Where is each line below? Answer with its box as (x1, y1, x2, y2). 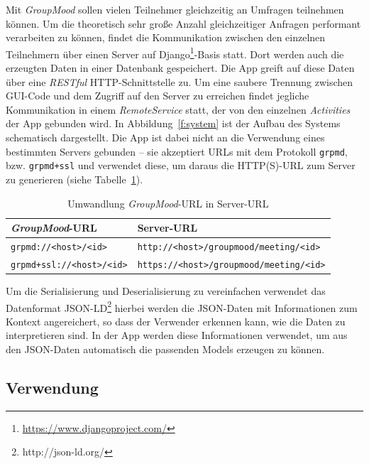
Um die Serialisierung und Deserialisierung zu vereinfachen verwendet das (6, 284, 326, 298)
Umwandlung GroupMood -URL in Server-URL (67, 195, 269, 210)
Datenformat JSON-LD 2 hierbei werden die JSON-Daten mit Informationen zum (6, 298, 358, 315)
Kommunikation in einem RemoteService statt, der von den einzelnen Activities (6, 102, 351, 117)
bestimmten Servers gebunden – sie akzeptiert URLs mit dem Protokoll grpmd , (6, 144, 348, 158)
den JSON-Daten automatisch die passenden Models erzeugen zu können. (6, 342, 325, 357)
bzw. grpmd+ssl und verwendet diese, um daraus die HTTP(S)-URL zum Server (6, 158, 356, 173)
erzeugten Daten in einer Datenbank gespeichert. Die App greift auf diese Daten (6, 60, 355, 75)
